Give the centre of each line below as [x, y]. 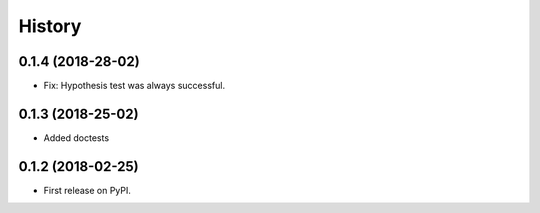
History [50, 26]
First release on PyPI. [87, 190]
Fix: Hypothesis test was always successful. [134, 86]
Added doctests [76, 137]
